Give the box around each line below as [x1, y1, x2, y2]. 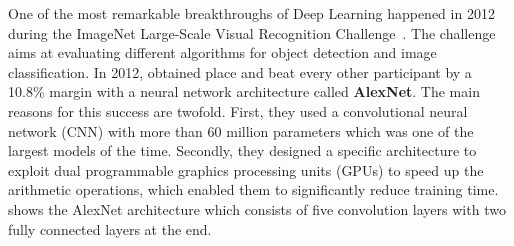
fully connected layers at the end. [8, 218, 212, 239]
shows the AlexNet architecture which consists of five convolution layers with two [8, 198, 506, 219]
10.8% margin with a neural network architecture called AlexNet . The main [8, 81, 480, 102]
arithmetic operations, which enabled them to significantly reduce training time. [8, 179, 499, 200]
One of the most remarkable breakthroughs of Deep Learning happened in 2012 [8, 3, 495, 23]
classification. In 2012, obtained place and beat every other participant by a [8, 61, 472, 82]
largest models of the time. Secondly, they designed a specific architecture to [8, 140, 477, 161]
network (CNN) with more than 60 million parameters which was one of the [8, 120, 474, 141]
